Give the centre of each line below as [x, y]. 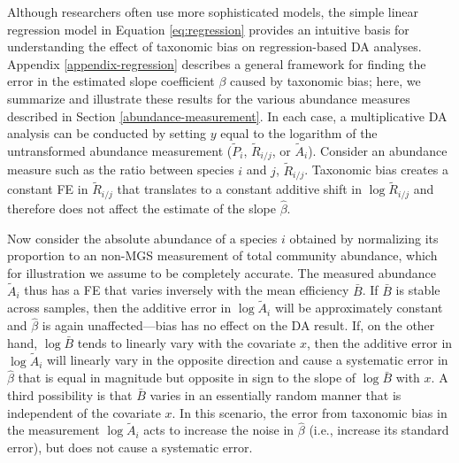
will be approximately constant [359, 308]
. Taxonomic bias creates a [376, 170]
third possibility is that [70, 395]
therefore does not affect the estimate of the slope [142, 208]
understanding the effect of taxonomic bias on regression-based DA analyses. [214, 46]
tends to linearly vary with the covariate [187, 342]
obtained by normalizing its [364, 238]
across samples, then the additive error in [119, 308]
